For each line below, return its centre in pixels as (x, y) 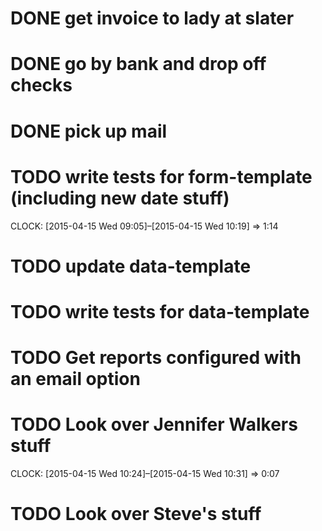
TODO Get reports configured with (156, 358)
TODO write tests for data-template (160, 311)
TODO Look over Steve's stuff (136, 514)
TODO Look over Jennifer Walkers (154, 424)
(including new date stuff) (120, 198)
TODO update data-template (131, 266)
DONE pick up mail (89, 131)
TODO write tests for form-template (161, 176)
